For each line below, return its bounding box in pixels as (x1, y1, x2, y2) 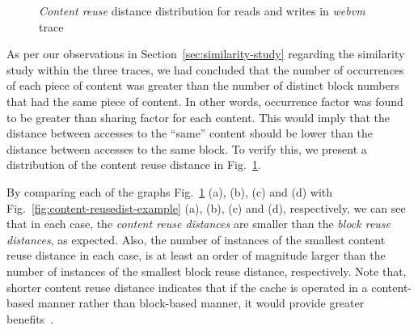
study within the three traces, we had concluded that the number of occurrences (6, 61, 404, 78)
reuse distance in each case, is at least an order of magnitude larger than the (6, 247, 386, 264)
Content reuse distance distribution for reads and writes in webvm (39, 2, 365, 19)
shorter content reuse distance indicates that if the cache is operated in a (6, 278, 368, 295)
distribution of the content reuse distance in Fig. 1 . (6, 156, 261, 173)
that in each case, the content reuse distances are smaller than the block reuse (6, 215, 391, 232)
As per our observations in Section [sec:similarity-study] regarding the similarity (6, 45, 405, 62)
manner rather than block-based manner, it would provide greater (37, 294, 365, 311)
